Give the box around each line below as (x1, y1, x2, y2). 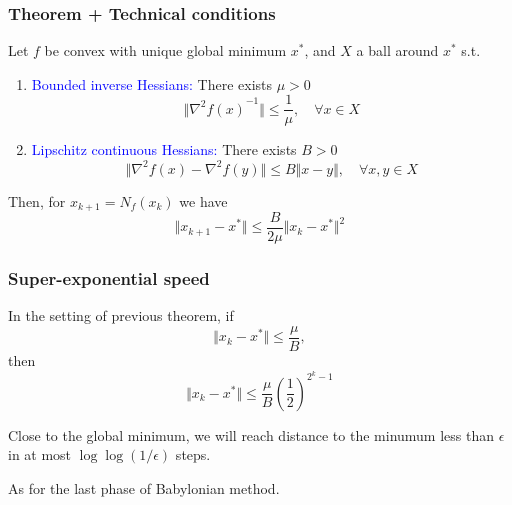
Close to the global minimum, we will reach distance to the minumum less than (8, 424, 495, 445)
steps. (175, 444, 211, 465)
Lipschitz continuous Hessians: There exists (31, 139, 297, 160)
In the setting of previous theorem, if (8, 305, 234, 326)
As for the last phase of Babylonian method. (8, 477, 280, 498)
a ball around (356, 40, 439, 61)
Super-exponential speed (8, 266, 210, 290)
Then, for (8, 190, 66, 211)
